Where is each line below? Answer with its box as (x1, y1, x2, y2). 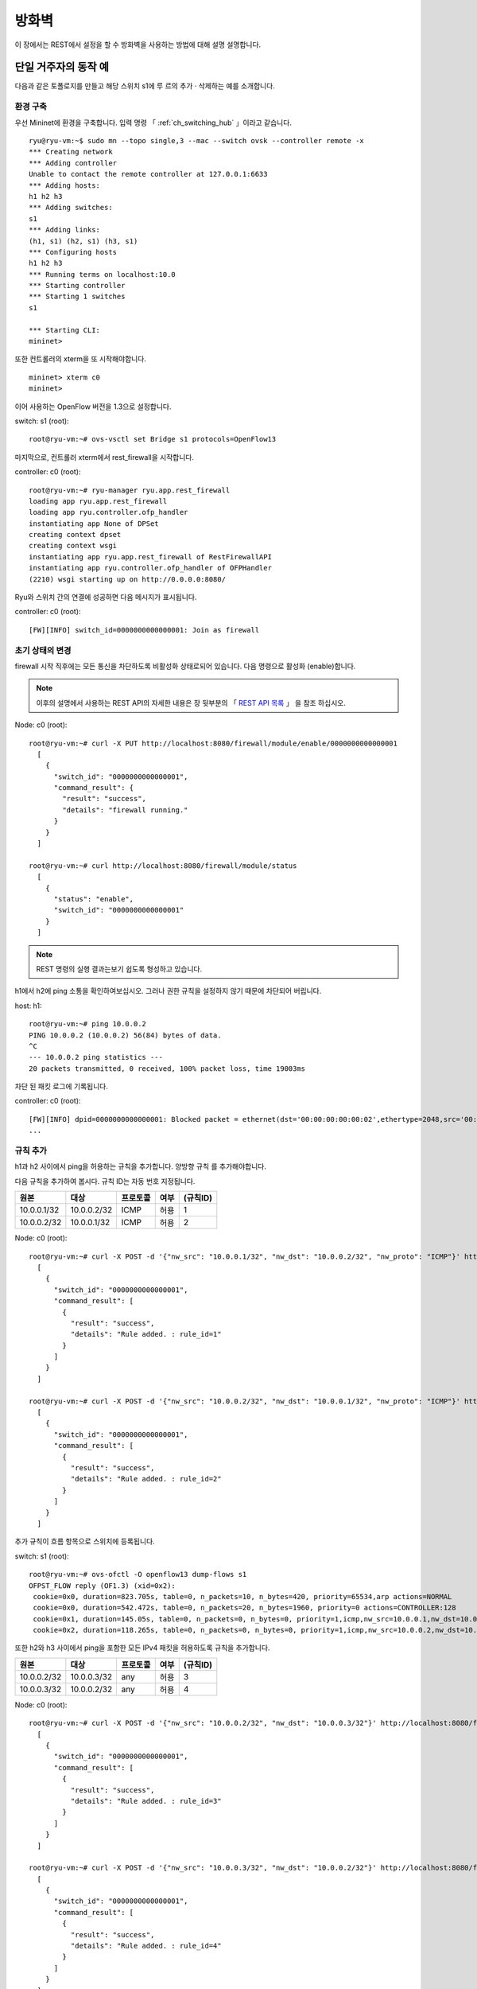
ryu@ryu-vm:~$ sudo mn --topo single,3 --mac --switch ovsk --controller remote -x (29, 136, 365, 145)
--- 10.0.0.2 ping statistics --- (29, 1053, 163, 1062)
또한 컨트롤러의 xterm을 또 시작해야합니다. (14, 354, 147, 364)
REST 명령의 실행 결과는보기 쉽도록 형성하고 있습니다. (36, 963, 203, 974)
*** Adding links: (29, 225, 101, 235)
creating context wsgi (29, 541, 118, 551)
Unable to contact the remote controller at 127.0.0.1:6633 (29, 169, 268, 179)
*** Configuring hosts (29, 247, 118, 256)
